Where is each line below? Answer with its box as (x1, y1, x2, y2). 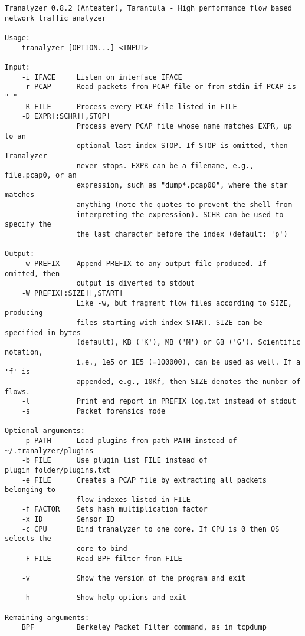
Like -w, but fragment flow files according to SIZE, (76, 299, 292, 307)
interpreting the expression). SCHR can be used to (76, 210, 284, 219)
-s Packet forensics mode (21, 406, 166, 415)
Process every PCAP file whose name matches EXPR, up (76, 122, 292, 130)
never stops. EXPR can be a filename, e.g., (76, 161, 254, 170)
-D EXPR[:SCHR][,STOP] (21, 112, 110, 121)
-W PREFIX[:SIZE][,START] (21, 289, 123, 298)
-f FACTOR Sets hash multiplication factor (21, 505, 208, 514)
